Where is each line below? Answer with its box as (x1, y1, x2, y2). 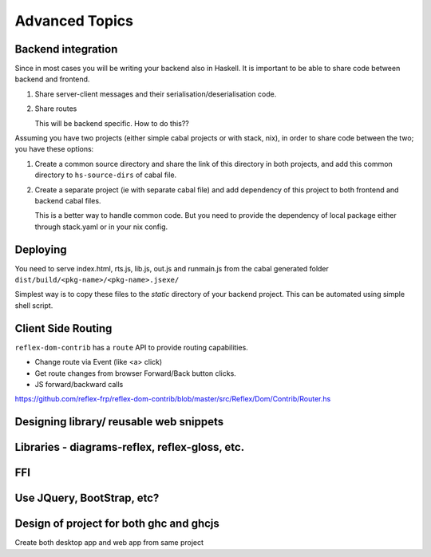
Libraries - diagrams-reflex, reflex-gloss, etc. (14, 440, 245, 454)
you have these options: (14, 144, 94, 154)
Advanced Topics (14, 12, 133, 30)
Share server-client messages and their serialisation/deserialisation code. (34, 89, 277, 99)
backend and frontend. (14, 74, 90, 84)
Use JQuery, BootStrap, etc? (14, 492, 160, 505)
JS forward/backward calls (34, 379, 124, 389)
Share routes (34, 104, 77, 113)
